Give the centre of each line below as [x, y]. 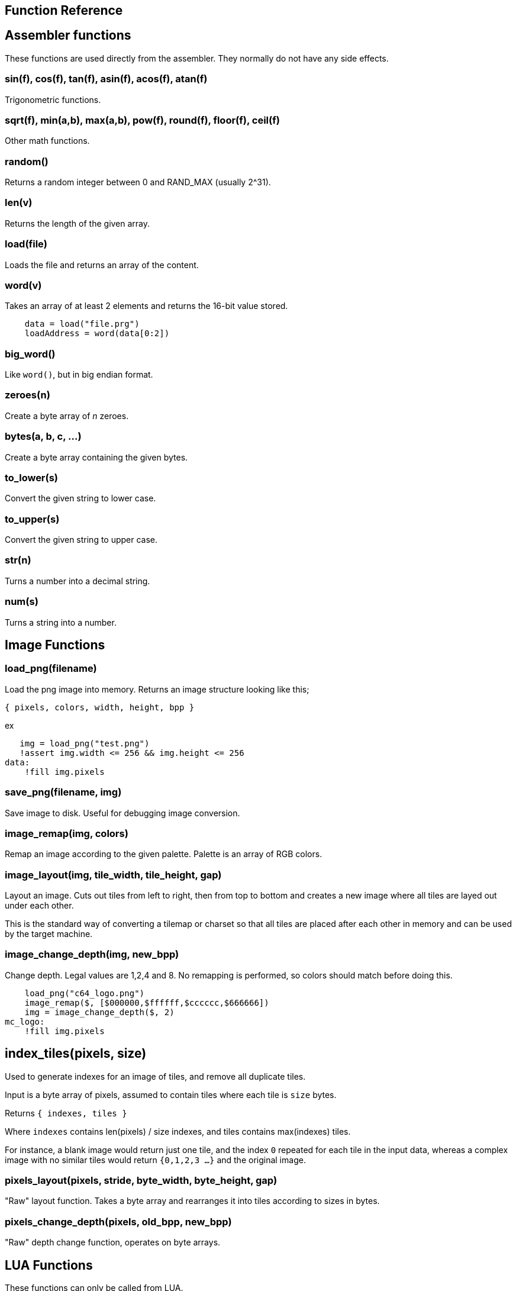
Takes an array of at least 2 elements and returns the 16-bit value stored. [146, 306]
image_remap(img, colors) [67, 833]
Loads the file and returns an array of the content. [102, 265]
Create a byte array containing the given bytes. [96, 457]
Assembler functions [68, 36]
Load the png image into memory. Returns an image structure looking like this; [157, 689]
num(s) [22, 602]
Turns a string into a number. [61, 622]
